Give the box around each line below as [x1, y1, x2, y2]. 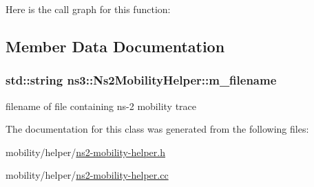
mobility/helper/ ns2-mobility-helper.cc [6, 168, 169, 182]
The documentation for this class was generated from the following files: [6, 122, 309, 136]
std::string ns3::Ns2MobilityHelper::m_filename [6, 71, 277, 89]
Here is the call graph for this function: [6, 2, 171, 16]
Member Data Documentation [6, 35, 225, 56]
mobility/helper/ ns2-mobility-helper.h [6, 144, 165, 159]
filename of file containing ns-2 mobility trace [6, 98, 197, 113]
